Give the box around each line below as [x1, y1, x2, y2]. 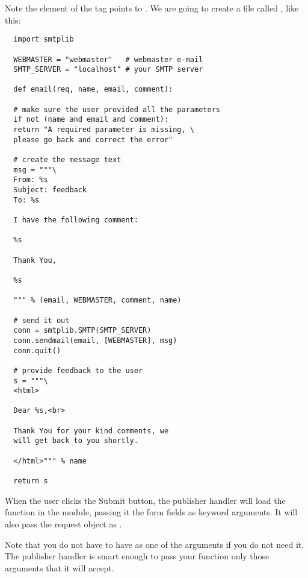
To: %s [13, 195, 40, 204]
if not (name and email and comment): [13, 115, 169, 124]
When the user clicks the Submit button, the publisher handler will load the [5, 494, 286, 506]
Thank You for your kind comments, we [13, 426, 169, 435]
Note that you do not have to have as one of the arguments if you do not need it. [5, 538, 304, 550]
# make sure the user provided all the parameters [13, 105, 220, 114]
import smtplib [13, 35, 74, 44]
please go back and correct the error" [13, 135, 173, 144]
